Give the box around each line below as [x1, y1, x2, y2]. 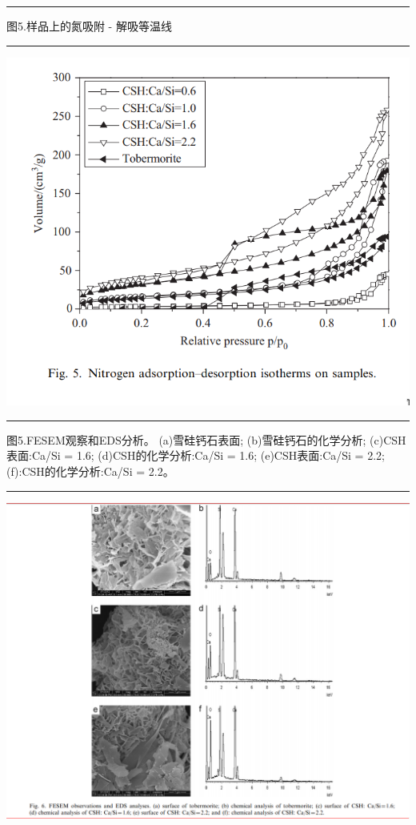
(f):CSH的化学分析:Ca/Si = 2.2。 [6, 463, 174, 480]
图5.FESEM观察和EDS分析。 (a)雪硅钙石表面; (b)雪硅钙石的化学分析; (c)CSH [6, 431, 406, 448]
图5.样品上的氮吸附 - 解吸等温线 [6, 18, 172, 34]
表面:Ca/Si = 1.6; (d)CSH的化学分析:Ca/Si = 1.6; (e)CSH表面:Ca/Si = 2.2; [6, 447, 385, 464]
